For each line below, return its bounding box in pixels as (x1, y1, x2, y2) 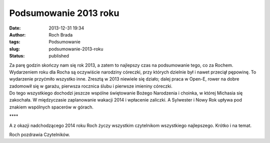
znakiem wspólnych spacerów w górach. (9, 104, 93, 110)
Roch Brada (48, 31, 73, 37)
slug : (9, 45, 20, 52)
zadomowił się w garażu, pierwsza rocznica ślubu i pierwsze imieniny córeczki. (9, 83, 172, 89)
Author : (9, 31, 26, 37)
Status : (9, 53, 25, 59)
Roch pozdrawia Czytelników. (9, 131, 70, 137)
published (48, 53, 69, 59)
